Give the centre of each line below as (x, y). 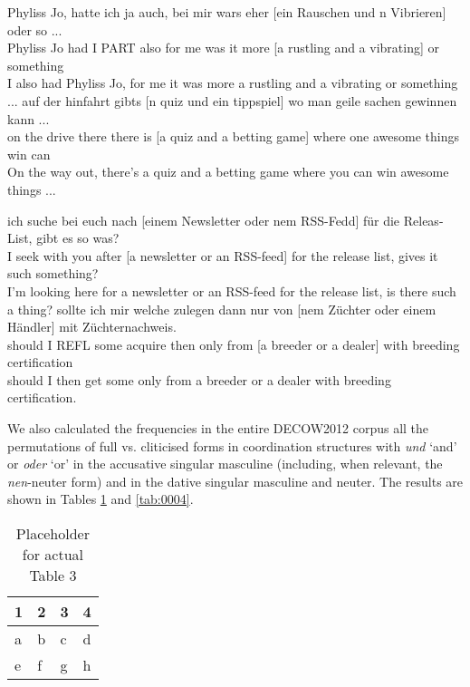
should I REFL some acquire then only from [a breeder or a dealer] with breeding (234, 344)
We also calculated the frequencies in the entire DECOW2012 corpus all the (218, 428)
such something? (53, 273)
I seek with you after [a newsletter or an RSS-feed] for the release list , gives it (223, 255)
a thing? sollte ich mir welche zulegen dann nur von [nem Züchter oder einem (222, 309)
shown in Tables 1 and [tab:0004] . (101, 499)
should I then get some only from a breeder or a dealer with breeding (199, 379)
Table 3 (53, 576)
